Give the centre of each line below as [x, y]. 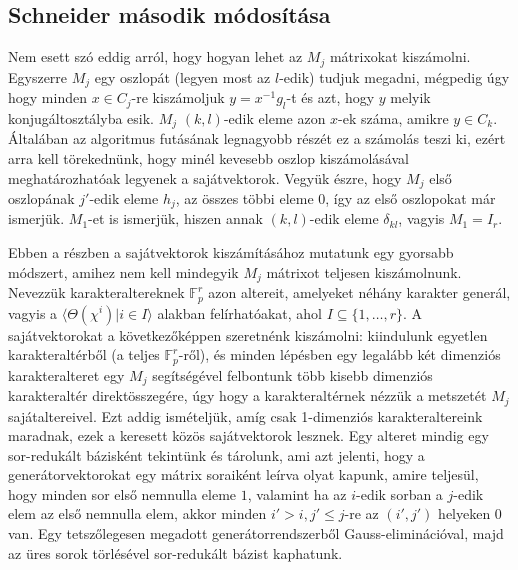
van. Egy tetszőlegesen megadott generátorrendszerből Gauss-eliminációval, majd [256, 533]
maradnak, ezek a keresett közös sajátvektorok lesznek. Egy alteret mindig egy [248, 435]
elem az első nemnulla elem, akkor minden [137, 513]
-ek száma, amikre [393, 117]
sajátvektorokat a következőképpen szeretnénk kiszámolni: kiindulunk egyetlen [248, 334]
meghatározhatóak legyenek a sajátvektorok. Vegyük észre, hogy [205, 177]
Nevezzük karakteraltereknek [96, 292]
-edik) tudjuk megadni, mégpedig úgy [394, 76]
